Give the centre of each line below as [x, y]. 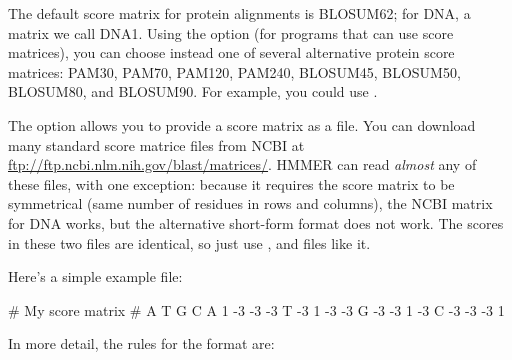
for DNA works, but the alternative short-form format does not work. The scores [256, 222]
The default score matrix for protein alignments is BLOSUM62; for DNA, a [239, 13]
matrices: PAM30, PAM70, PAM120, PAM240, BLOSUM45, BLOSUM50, [234, 71]
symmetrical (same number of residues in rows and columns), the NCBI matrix [250, 203]
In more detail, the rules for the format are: [141, 343]
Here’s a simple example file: [95, 276]
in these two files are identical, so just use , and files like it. [189, 242]
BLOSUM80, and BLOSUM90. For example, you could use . [193, 91]
